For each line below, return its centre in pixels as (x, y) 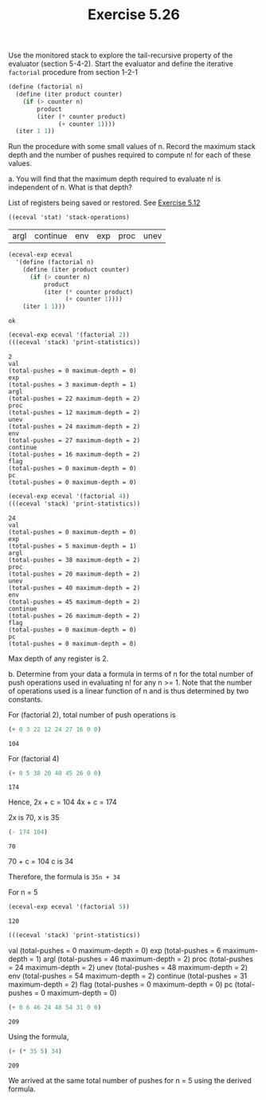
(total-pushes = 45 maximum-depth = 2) (74, 602)
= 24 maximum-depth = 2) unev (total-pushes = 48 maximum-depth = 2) (128, 968)
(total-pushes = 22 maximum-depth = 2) (74, 399)
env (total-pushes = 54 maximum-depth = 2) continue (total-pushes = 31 (128, 976)
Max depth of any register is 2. (59, 658)
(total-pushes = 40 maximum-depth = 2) (74, 587)
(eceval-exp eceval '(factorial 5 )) (69, 907)
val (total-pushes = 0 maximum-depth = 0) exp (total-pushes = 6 (115, 951)
